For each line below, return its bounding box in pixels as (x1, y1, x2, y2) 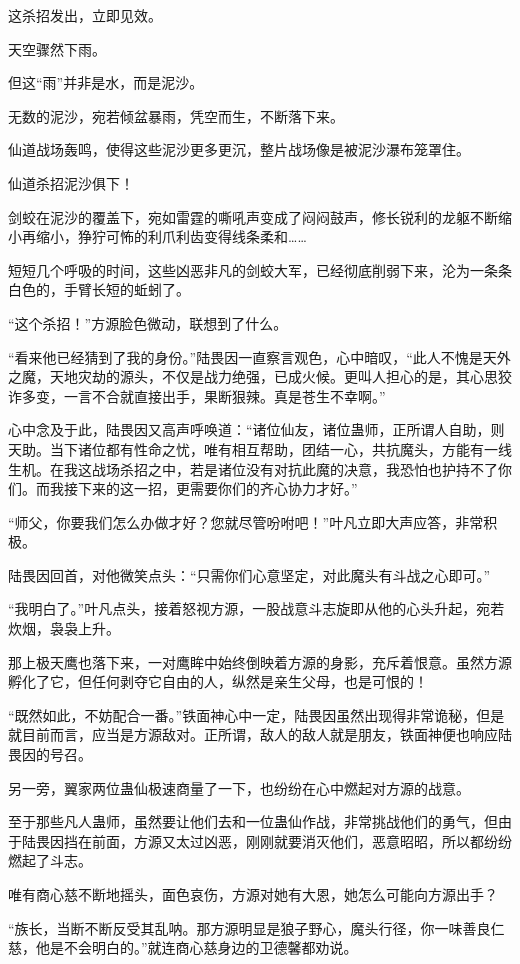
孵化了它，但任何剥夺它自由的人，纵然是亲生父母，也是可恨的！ (8, 671, 428, 692)
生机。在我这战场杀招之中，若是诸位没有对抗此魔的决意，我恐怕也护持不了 (8, 458, 498, 479)
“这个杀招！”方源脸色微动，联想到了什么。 (8, 312, 288, 333)
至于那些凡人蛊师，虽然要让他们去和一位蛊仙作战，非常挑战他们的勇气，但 (8, 811, 498, 832)
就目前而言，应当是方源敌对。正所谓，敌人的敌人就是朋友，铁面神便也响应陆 (8, 724, 512, 745)
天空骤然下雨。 (8, 38, 106, 59)
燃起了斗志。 (8, 850, 92, 871)
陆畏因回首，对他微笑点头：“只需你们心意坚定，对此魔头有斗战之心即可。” (8, 564, 491, 585)
